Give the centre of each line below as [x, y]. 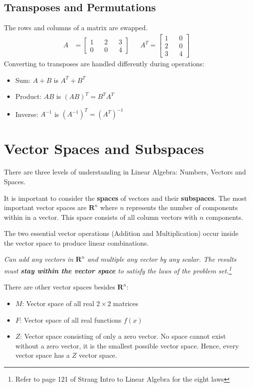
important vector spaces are [45, 207]
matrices [126, 303]
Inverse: [27, 114]
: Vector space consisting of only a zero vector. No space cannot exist [123, 336]
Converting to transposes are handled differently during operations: [104, 63]
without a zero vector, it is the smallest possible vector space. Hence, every [127, 345]
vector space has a [43, 355]
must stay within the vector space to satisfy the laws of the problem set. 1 [118, 270]
